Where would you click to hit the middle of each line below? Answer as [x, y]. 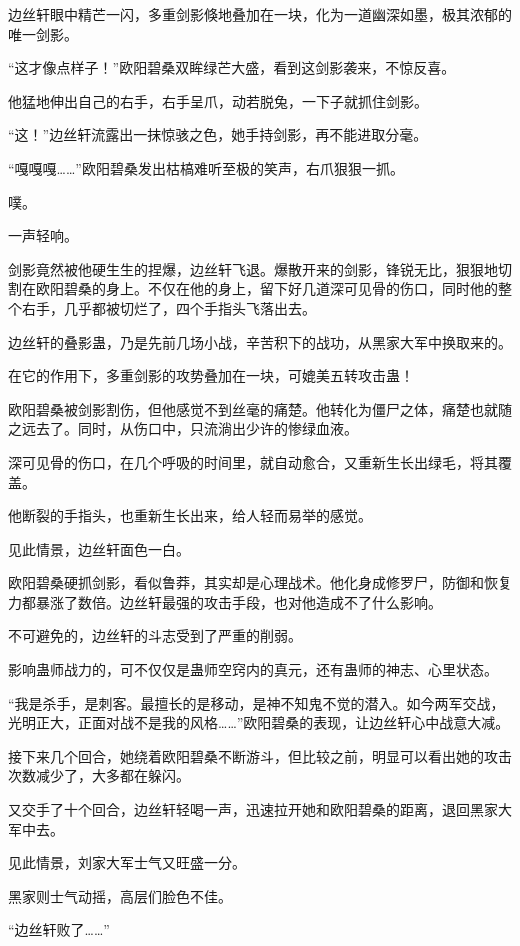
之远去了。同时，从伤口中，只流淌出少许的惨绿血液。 [183, 428]
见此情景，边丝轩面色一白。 [99, 548]
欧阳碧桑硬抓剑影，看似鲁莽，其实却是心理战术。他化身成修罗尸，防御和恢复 [260, 582]
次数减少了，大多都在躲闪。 [99, 775]
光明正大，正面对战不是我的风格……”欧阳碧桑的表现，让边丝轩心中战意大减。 [259, 722]
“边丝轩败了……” [59, 929]
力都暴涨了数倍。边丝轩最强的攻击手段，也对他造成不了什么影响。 [225, 601]
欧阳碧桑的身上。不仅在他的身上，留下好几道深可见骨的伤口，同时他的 [266, 288]
